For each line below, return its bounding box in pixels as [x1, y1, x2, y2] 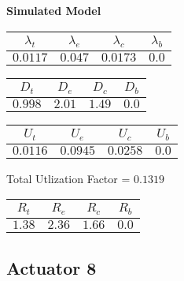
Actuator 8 [6, 255, 97, 279]
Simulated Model [6, 2, 101, 18]
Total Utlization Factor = [6, 170, 131, 186]
